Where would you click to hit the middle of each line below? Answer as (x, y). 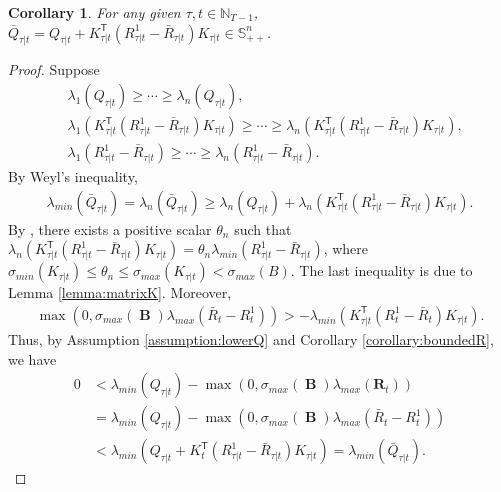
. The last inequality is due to (381, 270)
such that (263, 228)
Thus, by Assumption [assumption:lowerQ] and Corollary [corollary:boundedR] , (251, 338)
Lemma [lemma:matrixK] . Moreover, (120, 292)
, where (346, 248)
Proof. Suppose (54, 69)
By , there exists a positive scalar (110, 228)
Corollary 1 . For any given (94, 12)
